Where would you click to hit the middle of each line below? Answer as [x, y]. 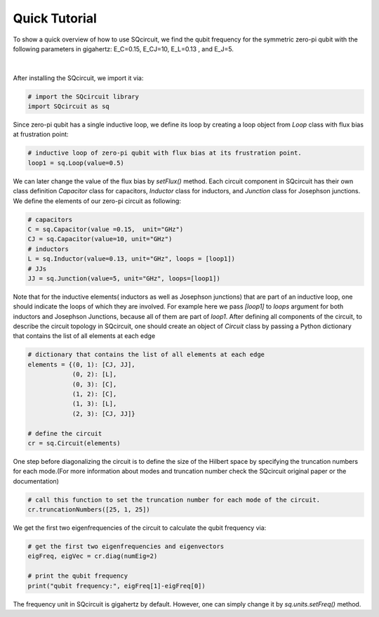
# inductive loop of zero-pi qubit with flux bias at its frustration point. [165, 153]
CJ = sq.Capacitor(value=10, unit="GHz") [100, 239]
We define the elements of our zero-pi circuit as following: [97, 201]
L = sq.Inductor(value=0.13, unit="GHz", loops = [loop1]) [131, 259]
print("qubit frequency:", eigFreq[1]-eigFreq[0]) [117, 586]
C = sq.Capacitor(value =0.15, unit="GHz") [106, 229]
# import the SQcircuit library [84, 96]
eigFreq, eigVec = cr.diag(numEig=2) [93, 556]
